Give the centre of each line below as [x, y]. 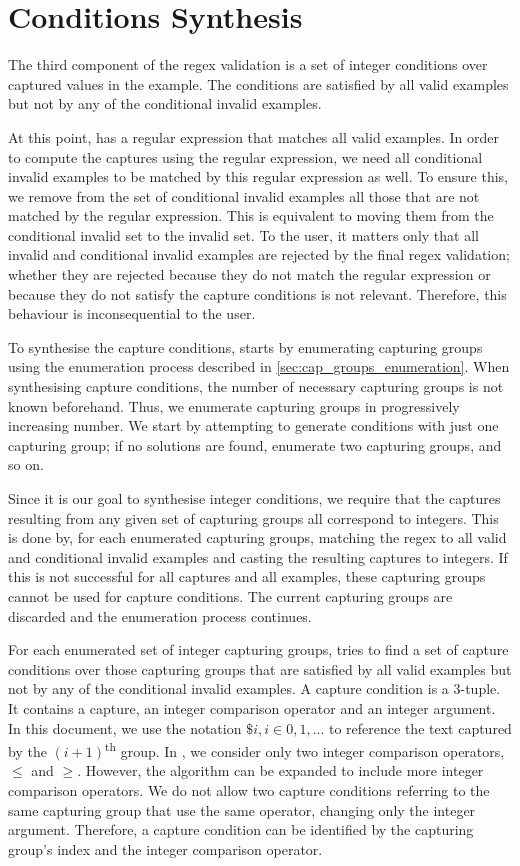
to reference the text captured [420, 727]
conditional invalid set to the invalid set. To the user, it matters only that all [243, 234]
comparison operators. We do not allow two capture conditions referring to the [249, 789]
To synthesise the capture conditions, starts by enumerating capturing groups [245, 346]
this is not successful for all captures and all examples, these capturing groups [247, 576]
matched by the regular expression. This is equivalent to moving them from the [251, 215]
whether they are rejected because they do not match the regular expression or [249, 274]
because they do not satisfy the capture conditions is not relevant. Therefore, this [257, 293]
